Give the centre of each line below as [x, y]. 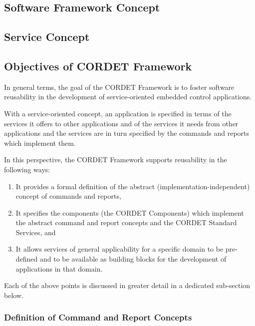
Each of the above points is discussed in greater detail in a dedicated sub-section [127, 285]
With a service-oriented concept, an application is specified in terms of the [118, 113]
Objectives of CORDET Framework [98, 66]
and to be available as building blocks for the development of [133, 259]
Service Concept [47, 37]
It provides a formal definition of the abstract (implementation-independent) [133, 186]
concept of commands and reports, [68, 196]
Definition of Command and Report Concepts [98, 317]
